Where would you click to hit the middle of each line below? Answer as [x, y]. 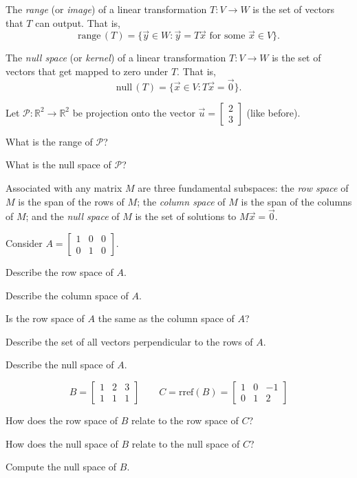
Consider [24, 243]
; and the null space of [73, 216]
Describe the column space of [67, 295]
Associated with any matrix [64, 188]
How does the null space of [62, 443]
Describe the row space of [60, 272]
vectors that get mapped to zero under [87, 71]
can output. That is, [78, 22]
